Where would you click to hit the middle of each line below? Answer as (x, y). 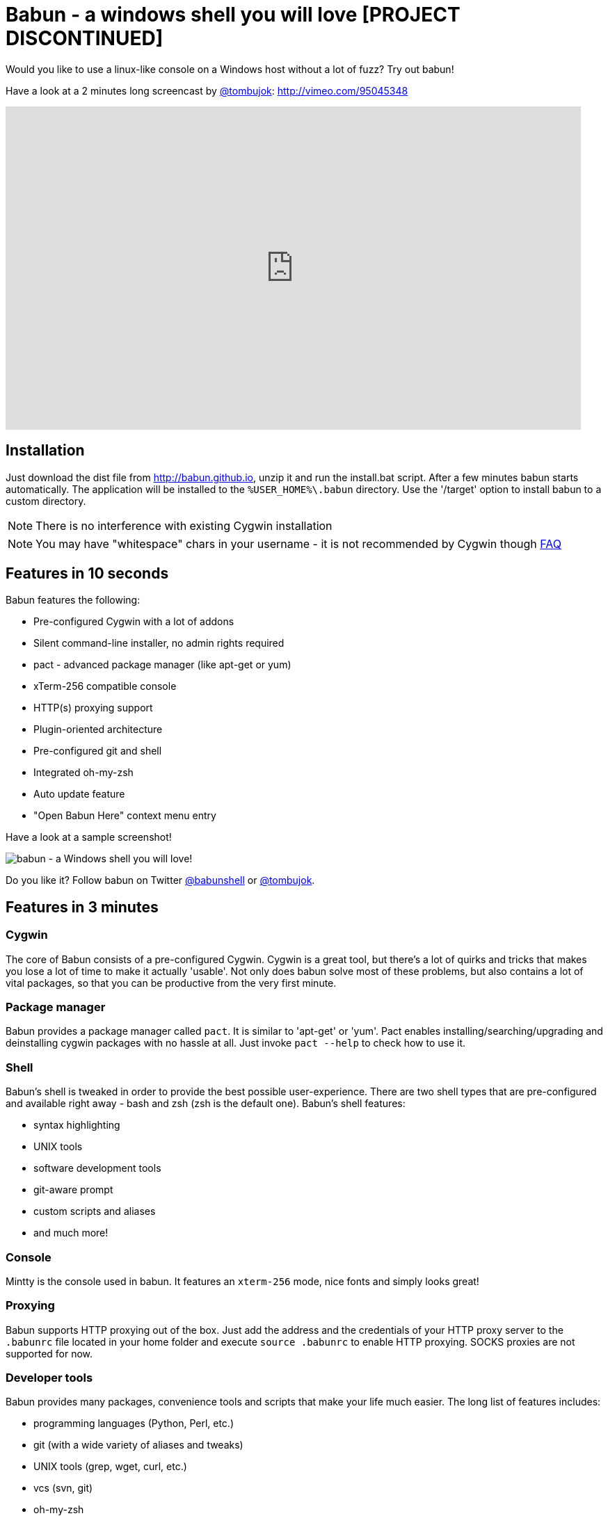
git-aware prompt (73, 1190)
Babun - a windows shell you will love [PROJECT (233, 15)
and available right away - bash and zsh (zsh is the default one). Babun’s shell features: (206, 1104)
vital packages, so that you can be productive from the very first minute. (171, 983)
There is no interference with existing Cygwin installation (184, 525)
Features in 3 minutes (82, 907)
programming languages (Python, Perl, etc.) (134, 1424)
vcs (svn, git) (63, 1488)
